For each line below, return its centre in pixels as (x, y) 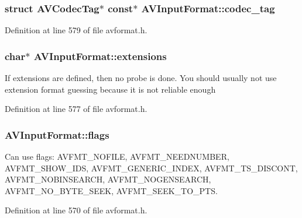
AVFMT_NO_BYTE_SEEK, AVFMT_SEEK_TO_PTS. (111, 190)
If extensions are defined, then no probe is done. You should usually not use (141, 78)
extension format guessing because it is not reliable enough (110, 89)
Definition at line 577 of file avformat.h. (76, 109)
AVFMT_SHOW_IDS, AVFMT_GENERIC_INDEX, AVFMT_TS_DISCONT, (151, 168)
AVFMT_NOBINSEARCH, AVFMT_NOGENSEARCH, (108, 179)
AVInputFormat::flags (57, 134)
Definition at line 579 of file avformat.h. (76, 30)
